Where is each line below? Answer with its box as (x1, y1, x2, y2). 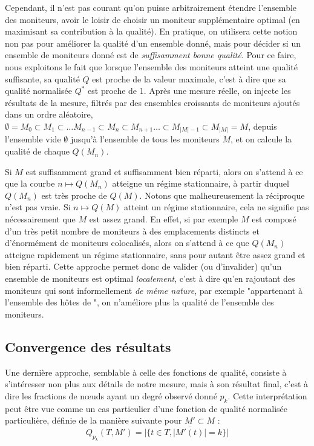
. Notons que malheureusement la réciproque (139, 188, 305, 201)
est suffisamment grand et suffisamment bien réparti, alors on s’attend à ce (25, 165, 303, 178)
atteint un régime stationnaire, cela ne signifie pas (123, 201, 309, 213)
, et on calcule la (231, 133, 292, 145)
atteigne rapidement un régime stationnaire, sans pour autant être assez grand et (5, 248, 306, 261)
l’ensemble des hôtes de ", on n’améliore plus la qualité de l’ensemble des (5, 296, 274, 308)
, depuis (248, 119, 277, 132)
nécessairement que (5, 213, 76, 225)
